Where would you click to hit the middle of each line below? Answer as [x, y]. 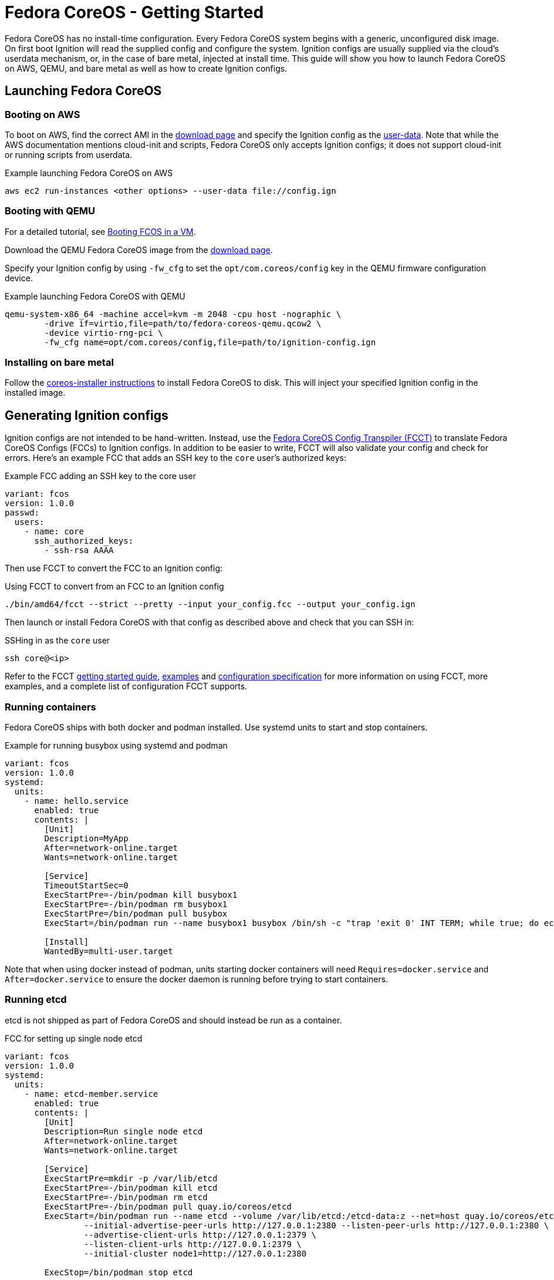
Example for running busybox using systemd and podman [116, 746]
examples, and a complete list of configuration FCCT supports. [126, 686]
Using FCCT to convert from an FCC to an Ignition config [114, 587]
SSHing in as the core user [58, 641]
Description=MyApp [86, 839]
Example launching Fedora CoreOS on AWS [89, 173]
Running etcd [36, 1000]
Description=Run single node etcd [124, 1131]
